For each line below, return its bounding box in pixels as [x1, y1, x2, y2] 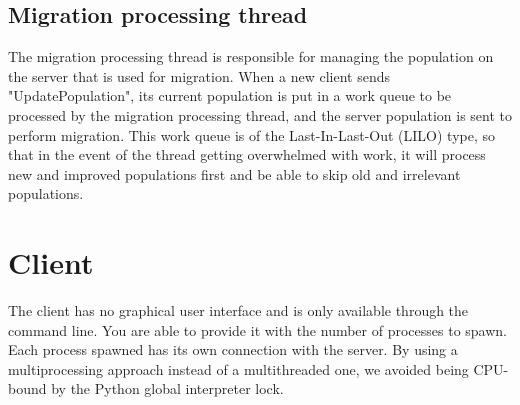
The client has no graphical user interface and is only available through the [8, 300, 469, 321]
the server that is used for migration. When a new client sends [8, 65, 391, 86]
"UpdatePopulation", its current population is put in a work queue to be [8, 85, 452, 106]
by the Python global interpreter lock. [51, 378, 284, 399]
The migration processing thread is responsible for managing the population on [8, 46, 494, 67]
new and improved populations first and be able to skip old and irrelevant [8, 163, 461, 184]
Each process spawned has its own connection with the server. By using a [8, 339, 458, 360]
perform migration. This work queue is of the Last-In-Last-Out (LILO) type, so [8, 124, 496, 145]
